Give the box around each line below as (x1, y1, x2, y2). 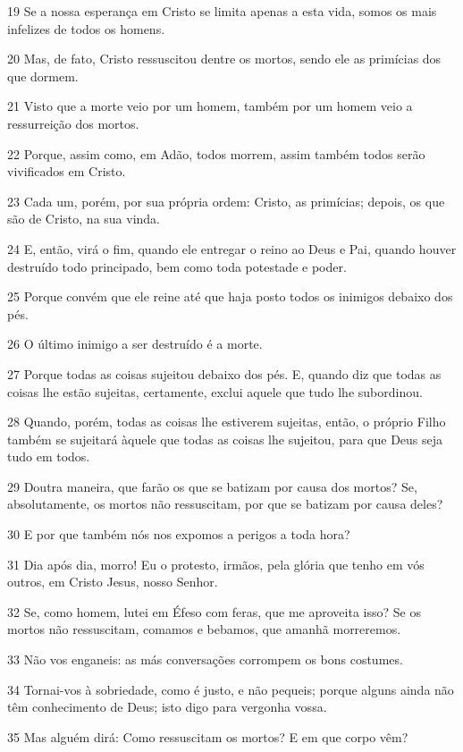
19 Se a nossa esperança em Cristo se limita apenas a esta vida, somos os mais (7, 2, 437, 20)
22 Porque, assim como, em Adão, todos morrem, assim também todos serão (7, 144, 425, 163)
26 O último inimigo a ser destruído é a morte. (7, 334, 263, 353)
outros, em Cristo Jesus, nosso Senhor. (7, 572, 218, 591)
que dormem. (7, 66, 79, 85)
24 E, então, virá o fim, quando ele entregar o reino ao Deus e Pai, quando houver (7, 239, 457, 258)
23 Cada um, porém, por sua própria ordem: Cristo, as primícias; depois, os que (7, 191, 445, 210)
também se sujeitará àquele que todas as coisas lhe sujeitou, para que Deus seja (7, 429, 443, 448)
